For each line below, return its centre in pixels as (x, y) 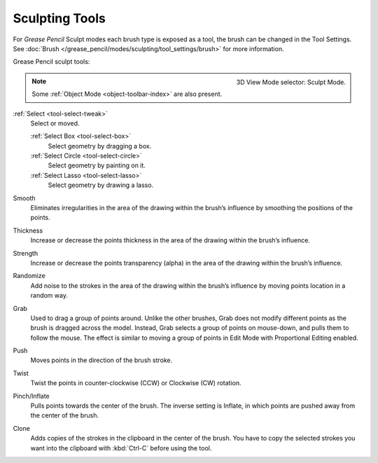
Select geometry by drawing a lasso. (101, 185)
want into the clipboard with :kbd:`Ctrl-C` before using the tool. (121, 448)
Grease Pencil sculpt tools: (51, 62)
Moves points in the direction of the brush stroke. (101, 360)
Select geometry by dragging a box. (100, 146)
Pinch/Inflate (31, 396)
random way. (49, 296)
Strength (26, 253)
